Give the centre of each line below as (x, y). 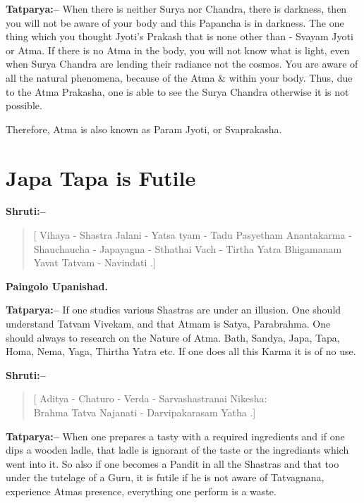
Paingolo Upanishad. (57, 286)
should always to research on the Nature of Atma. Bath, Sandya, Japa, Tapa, (173, 337)
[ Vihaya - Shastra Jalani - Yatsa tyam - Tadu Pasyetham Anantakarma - (193, 235)
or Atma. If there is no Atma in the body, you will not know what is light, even (178, 50)
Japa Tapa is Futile (101, 177)
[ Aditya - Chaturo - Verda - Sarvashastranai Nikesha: (150, 398)
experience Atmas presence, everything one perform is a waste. (141, 491)
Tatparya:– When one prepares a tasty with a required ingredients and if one (175, 436)
